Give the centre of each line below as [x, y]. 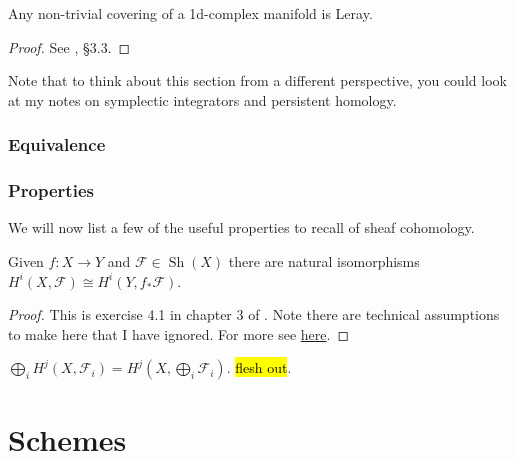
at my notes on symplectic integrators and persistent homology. [202, 99]
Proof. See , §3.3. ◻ [69, 46]
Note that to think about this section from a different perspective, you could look [257, 80]
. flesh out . [259, 367]
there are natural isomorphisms [324, 261]
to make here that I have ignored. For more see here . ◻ [179, 333]
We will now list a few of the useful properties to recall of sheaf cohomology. [241, 227]
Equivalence [57, 144]
